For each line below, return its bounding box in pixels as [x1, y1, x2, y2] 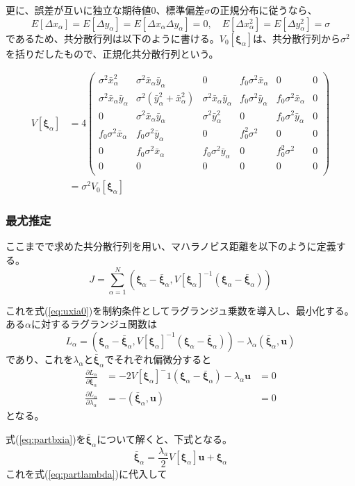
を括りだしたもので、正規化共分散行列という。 [6, 46, 219, 60]
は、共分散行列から [253, 31, 341, 45]
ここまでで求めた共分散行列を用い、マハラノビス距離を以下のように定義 [6, 239, 336, 253]
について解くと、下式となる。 [97, 431, 232, 446]
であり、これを [6, 351, 74, 366]
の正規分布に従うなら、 [210, 3, 317, 17]
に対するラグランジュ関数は [31, 317, 157, 331]
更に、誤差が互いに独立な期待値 [6, 3, 151, 17]
